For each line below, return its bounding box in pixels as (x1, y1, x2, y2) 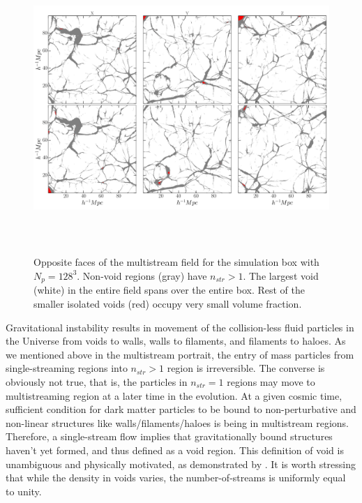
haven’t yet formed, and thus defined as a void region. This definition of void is (6, 442, 344, 457)
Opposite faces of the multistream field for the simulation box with (33, 255, 319, 269)
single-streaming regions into (6, 361, 128, 375)
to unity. (6, 483, 42, 498)
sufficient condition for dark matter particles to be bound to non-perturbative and (6, 402, 356, 416)
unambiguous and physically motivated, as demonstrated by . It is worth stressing (6, 456, 356, 471)
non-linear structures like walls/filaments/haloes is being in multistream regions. (6, 415, 349, 430)
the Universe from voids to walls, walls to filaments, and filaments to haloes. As (6, 333, 346, 348)
